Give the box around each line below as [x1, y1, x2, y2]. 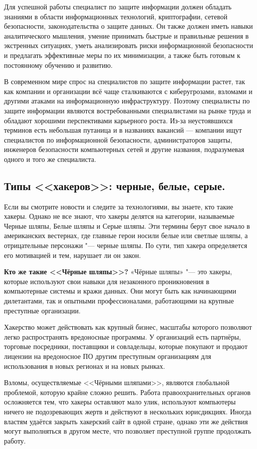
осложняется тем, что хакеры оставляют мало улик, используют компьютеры [4, 397, 236, 407]
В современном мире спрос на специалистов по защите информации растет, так [4, 76, 245, 87]
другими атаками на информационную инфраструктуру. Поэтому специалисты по [4, 96, 250, 106]
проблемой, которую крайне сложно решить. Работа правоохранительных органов [4, 387, 251, 397]
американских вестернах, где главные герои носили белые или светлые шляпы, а [4, 230, 248, 241]
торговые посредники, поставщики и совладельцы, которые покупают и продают [4, 341, 248, 351]
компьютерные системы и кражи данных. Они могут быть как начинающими [4, 286, 236, 296]
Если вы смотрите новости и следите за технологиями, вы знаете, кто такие [4, 201, 233, 211]
